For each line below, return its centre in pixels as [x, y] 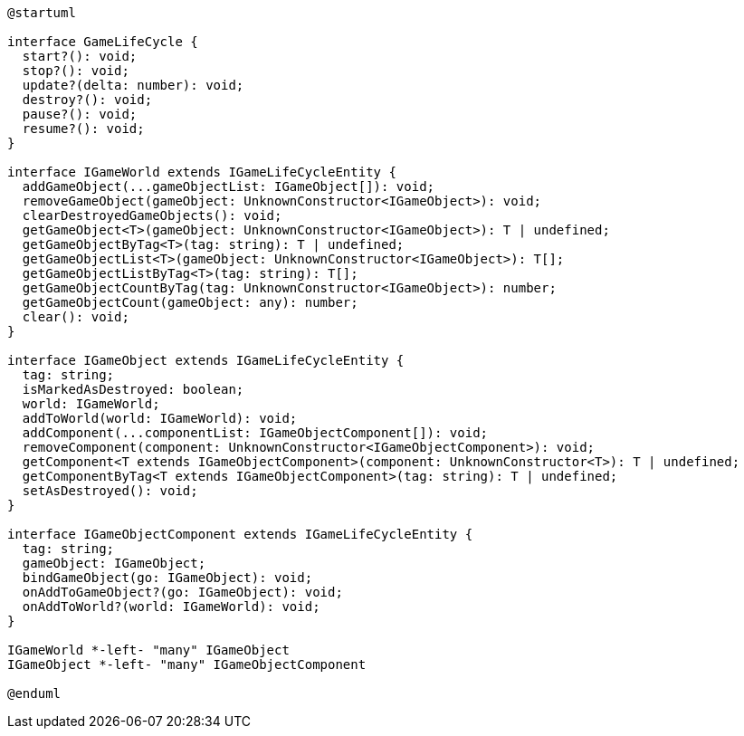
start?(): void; [80, 56]
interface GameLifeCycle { [103, 42]
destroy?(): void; [87, 100]
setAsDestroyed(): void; [110, 491]
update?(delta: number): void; [133, 85]
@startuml [42, 13]
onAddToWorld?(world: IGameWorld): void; [171, 607]
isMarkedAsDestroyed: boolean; [133, 389]
